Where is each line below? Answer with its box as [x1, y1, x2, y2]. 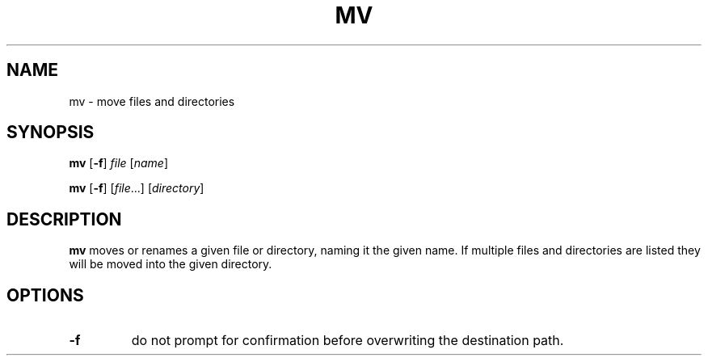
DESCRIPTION [6, 208, 122, 229]
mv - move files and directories [69, 94, 235, 108]
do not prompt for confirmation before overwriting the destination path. [131, 332, 564, 349]
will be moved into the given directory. [69, 257, 272, 271]
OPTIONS [6, 284, 84, 305]
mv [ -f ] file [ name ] [69, 156, 168, 170]
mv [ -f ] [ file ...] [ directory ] [69, 181, 204, 196]
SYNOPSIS [6, 122, 95, 143]
